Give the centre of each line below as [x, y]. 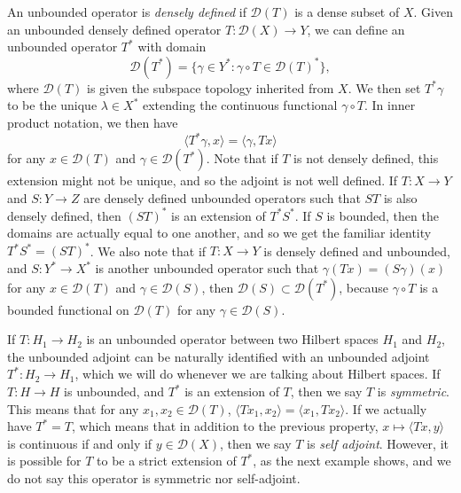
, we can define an [356, 29]
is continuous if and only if [80, 443]
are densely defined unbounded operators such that [222, 197]
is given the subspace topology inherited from [211, 87]
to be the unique [52, 105]
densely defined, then [64, 215]
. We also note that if [148, 250]
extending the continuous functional [240, 105]
